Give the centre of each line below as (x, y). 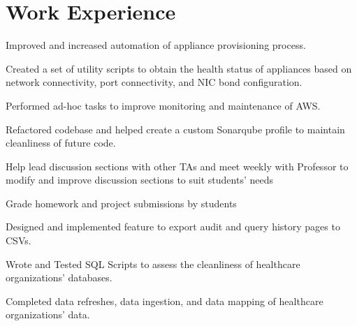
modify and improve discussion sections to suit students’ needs (139, 180)
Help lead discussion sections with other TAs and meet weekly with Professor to (177, 166)
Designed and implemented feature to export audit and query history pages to (173, 227)
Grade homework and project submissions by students (121, 203)
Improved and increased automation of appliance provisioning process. (156, 45)
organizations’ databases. (59, 277)
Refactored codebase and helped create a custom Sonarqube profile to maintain (175, 129)
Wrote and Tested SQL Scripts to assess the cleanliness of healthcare (153, 264)
